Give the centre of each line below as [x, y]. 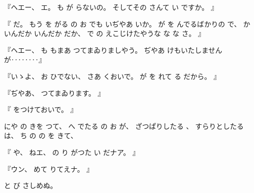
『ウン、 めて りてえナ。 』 [49, 169]
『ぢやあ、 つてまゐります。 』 [54, 93]
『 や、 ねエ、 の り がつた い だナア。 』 [72, 152]
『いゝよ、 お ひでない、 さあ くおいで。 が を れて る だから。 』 [112, 76]
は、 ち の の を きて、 [41, 135]
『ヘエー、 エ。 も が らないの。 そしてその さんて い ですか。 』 [111, 7]
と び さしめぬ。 [31, 185]
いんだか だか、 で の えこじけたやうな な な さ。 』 [119, 33]
